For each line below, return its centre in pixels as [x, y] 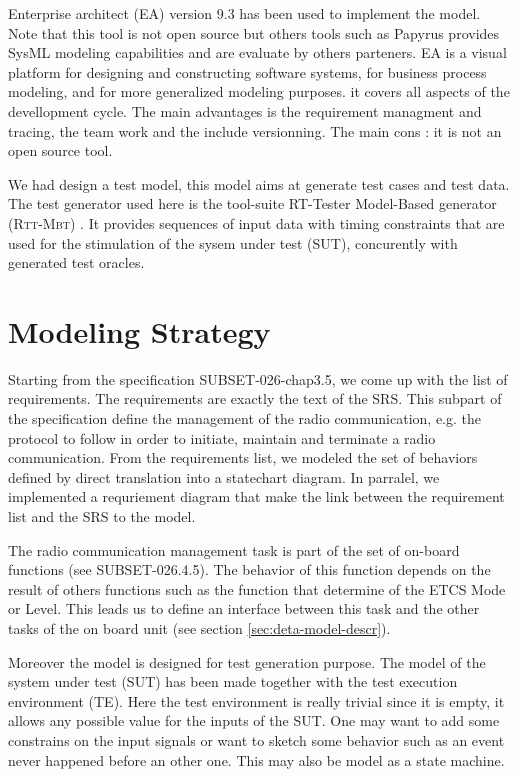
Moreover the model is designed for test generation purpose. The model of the [247, 661]
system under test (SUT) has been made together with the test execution [233, 681]
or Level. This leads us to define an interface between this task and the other [244, 608]
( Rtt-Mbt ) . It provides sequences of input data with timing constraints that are [256, 222]
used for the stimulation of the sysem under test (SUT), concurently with [233, 242]
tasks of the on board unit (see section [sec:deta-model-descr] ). [199, 627]
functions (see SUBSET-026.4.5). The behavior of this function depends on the [249, 569]
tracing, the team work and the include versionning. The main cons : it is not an [255, 130]
